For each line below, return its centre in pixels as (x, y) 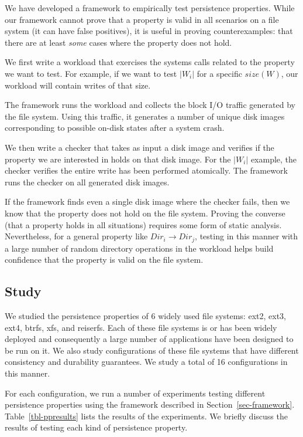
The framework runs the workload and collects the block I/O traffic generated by (150, 105)
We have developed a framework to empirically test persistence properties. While (150, 8)
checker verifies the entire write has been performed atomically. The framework (146, 170)
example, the (274, 159)
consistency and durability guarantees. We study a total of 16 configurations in (146, 362)
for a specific (219, 73)
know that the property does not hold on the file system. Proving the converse (145, 213)
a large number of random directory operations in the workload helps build (139, 248)
